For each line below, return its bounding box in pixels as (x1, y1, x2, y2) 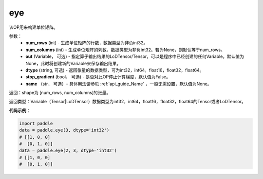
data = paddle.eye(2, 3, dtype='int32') (19, 148, 117, 153)
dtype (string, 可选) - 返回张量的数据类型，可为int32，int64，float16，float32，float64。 (25, 67, 204, 73)
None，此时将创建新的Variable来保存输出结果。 (25, 60, 121, 66)
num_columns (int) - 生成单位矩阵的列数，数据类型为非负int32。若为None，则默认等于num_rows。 (25, 47, 225, 53)
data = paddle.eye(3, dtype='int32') (19, 127, 110, 133)
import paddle (19, 121, 53, 126)
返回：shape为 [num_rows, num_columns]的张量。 (9, 90, 111, 96)
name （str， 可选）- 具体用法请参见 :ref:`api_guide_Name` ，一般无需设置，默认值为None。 (25, 81, 212, 87)
